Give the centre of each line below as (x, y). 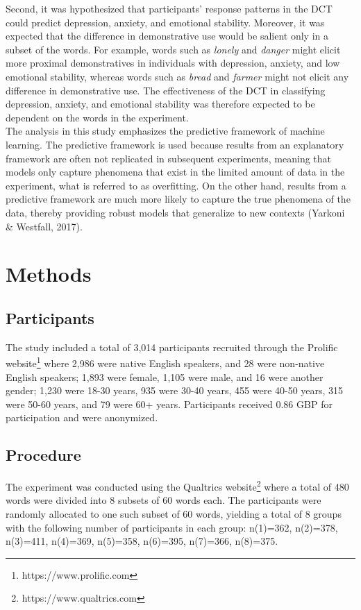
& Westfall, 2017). (44, 226)
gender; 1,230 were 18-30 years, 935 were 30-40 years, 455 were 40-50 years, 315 (175, 390)
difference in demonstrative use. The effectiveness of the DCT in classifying (166, 90)
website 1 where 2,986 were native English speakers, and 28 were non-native (165, 362)
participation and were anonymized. (82, 417)
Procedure (43, 455)
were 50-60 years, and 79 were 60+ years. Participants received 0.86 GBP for (169, 404)
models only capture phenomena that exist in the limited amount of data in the (175, 172)
